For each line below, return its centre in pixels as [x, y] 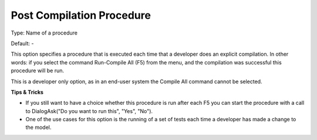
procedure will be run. [38, 71]
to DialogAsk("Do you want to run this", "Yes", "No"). [89, 111]
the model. [38, 127]
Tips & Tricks [27, 92]
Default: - [22, 43]
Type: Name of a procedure [44, 33]
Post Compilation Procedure [81, 15]
